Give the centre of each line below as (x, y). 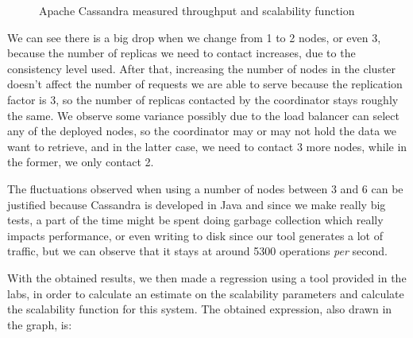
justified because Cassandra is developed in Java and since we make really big (197, 204)
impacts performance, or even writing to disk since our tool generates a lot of (195, 235)
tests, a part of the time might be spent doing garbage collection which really (195, 220)
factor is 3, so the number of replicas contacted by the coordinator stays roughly (203, 99)
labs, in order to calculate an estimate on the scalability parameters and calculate (206, 293)
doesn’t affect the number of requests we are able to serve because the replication (205, 84)
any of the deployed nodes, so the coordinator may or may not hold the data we (202, 131)
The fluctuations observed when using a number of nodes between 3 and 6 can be (205, 188)
